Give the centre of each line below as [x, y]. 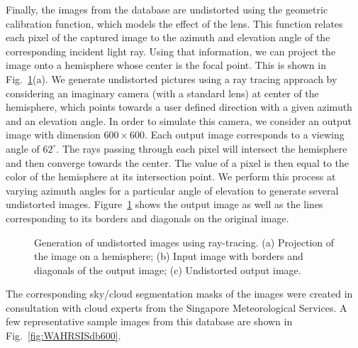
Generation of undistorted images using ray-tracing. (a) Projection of [184, 242]
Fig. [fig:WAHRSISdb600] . [63, 336]
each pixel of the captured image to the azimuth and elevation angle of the [168, 37]
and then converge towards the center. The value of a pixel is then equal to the [178, 162]
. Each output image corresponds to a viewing [245, 135]
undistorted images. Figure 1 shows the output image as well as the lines [164, 204]
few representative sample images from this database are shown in [149, 321]
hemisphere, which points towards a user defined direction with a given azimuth [179, 107]
